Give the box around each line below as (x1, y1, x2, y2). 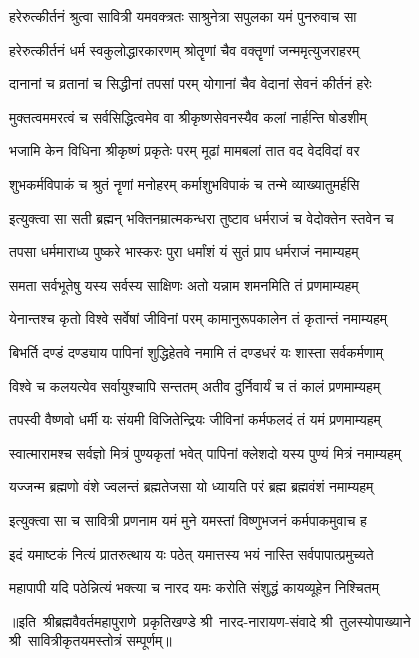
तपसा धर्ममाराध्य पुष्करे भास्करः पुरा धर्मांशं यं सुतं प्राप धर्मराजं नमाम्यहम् (9, 241, 359, 262)
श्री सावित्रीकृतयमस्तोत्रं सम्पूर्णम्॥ (9, 630, 172, 651)
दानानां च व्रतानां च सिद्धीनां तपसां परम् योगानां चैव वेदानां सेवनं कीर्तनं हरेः (9, 73, 372, 94)
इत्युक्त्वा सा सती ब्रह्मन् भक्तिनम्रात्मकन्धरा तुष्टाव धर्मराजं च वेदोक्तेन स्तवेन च (9, 207, 394, 228)
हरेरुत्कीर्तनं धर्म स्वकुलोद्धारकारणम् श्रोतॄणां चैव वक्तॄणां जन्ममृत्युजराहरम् (9, 39, 360, 60)
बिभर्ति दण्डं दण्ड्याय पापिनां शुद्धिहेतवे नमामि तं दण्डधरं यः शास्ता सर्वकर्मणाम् (9, 341, 383, 362)
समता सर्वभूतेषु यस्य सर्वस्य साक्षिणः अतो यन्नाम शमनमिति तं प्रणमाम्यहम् (9, 274, 359, 295)
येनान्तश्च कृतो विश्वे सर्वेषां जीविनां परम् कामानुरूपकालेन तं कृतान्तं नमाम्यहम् (9, 308, 388, 329)
